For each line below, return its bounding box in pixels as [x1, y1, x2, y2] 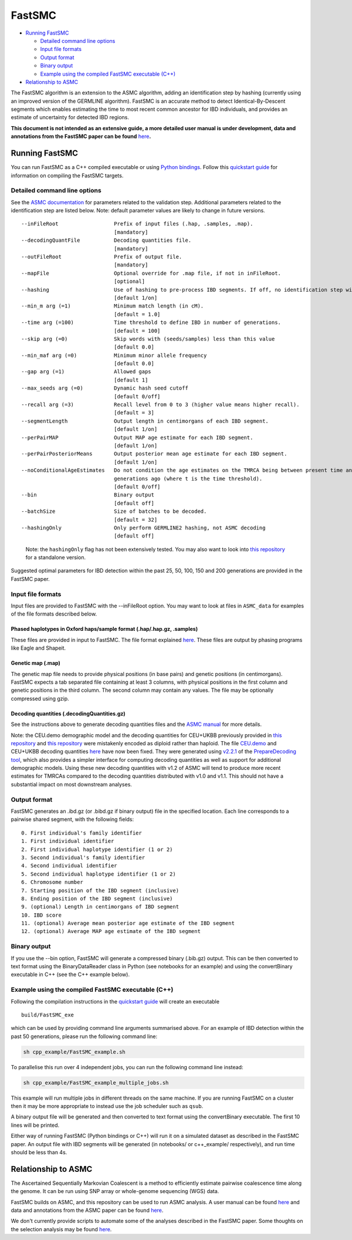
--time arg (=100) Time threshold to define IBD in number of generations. [21, 319, 282, 326]
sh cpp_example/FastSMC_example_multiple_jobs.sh [23, 1079, 169, 1086]
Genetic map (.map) [11, 660, 61, 667]
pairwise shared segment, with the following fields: [11, 816, 134, 823]
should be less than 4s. [11, 1148, 67, 1155]
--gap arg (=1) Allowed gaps [21, 369, 152, 375]
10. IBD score [21, 911, 62, 918]
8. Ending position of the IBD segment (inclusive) [21, 895, 173, 902]
